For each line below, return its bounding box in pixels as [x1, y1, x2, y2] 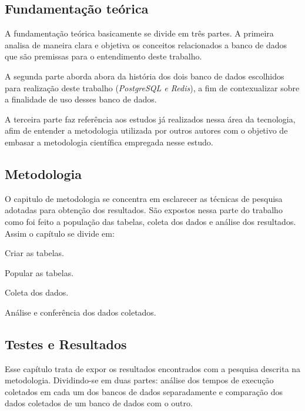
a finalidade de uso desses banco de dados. [5, 93, 157, 105]
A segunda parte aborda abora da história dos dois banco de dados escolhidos [5, 69, 284, 82]
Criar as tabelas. [5, 247, 64, 259]
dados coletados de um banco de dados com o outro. [5, 397, 193, 409]
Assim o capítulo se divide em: [5, 227, 115, 239]
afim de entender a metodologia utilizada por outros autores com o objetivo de [5, 124, 288, 137]
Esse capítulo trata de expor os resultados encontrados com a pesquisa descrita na [5, 362, 301, 374]
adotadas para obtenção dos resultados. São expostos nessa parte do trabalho [5, 204, 283, 216]
